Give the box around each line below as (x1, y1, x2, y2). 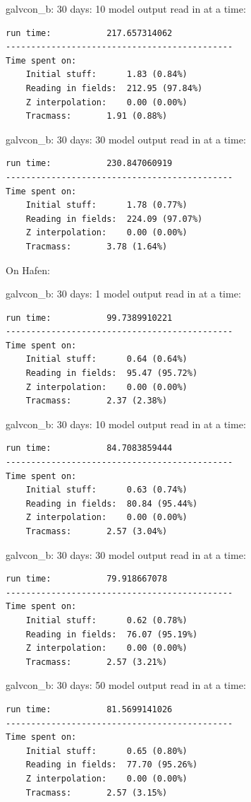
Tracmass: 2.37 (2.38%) (25, 396, 168, 406)
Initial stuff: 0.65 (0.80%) (25, 745, 188, 756)
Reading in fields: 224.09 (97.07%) (25, 213, 203, 224)
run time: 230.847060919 (6, 158, 173, 169)
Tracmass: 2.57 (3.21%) (25, 656, 168, 667)
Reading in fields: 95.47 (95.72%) (25, 368, 198, 379)
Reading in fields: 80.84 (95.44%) (25, 498, 198, 509)
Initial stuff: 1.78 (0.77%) (25, 200, 188, 211)
